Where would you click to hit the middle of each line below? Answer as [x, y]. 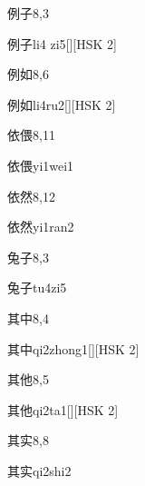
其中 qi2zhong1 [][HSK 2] [73, 348]
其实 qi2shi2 [39, 470]
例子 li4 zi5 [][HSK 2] [62, 43]
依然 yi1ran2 [41, 227]
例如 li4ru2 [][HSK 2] [62, 104]
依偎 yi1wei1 [41, 165]
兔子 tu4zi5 [37, 288]
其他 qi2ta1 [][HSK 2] [63, 409]
